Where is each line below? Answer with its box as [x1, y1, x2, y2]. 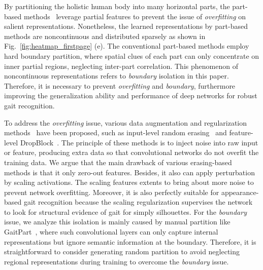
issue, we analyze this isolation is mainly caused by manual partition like [4, 216, 231, 227]
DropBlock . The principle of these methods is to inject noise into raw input [20, 137, 258, 147]
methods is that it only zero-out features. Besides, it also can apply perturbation [4, 167, 255, 177]
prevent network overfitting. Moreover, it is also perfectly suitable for [4, 186, 219, 197]
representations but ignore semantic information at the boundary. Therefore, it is [4, 236, 256, 247]
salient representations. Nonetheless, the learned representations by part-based [4, 21, 248, 31]
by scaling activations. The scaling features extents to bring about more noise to [4, 177, 254, 187]
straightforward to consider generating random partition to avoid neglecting [4, 246, 240, 257]
